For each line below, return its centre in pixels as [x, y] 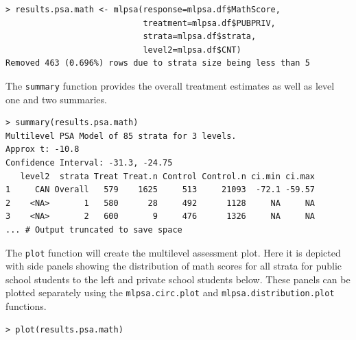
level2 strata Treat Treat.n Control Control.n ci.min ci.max [168, 176]
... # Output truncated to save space [94, 230]
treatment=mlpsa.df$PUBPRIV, [209, 23]
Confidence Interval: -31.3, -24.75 [89, 163]
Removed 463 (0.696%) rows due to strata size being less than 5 [158, 63]
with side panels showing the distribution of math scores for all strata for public [174, 266]
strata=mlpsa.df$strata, [200, 37]
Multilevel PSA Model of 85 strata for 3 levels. [121, 136]
